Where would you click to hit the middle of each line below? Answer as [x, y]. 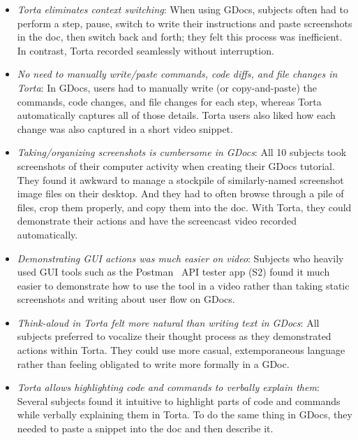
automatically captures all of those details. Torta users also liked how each [176, 115]
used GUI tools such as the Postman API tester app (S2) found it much [173, 272]
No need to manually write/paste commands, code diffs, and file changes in [177, 74]
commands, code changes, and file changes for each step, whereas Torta [169, 101]
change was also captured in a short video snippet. [125, 128]
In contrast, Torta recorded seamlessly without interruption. [146, 50]
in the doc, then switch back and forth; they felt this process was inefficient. [180, 37]
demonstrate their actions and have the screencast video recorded [157, 221]
